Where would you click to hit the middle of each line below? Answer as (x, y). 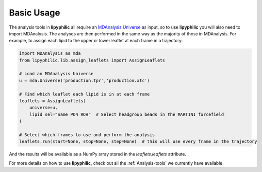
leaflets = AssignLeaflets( (52, 101)
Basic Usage (34, 13)
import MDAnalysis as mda (50, 54)
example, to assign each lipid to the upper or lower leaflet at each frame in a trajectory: (96, 41)
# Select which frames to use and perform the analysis (87, 135)
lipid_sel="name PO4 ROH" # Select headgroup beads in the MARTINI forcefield (127, 114)
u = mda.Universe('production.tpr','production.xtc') (84, 80)
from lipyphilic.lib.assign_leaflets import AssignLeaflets (92, 60)
